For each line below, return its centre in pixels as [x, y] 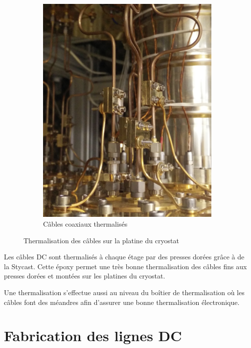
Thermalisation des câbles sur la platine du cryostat [101, 240]
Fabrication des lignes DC [93, 336]
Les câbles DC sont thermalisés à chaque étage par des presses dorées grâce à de [124, 257]
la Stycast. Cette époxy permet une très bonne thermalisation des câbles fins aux [125, 266]
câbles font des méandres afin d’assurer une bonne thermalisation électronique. [122, 302]
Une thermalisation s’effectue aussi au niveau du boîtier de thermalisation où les [124, 292]
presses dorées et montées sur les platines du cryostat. [85, 276]
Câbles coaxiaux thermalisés [85, 224]
